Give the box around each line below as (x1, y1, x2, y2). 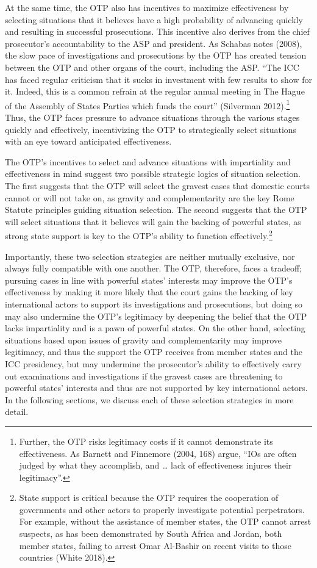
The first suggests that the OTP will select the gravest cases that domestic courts (5, 179, 310, 192)
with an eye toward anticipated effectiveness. (5, 135, 172, 148)
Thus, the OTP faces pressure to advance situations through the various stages (5, 111, 300, 123)
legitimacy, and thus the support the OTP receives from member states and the (5, 345, 302, 358)
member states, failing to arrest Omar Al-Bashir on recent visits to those (19, 539, 291, 552)
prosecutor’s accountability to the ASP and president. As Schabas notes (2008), (5, 37, 302, 49)
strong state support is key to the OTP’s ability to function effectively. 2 (5, 228, 272, 242)
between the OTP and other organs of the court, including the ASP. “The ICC (5, 60, 299, 73)
